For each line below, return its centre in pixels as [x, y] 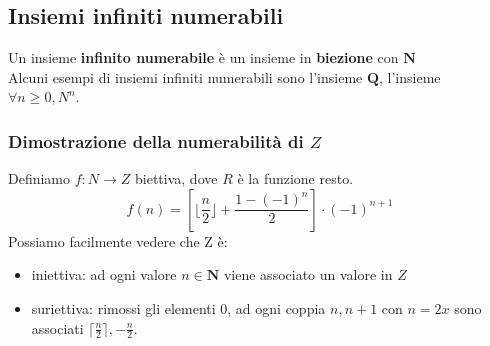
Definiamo [39, 178]
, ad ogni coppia [276, 307]
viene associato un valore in [308, 274]
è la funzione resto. [295, 178]
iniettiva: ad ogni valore [104, 274]
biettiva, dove [176, 178]
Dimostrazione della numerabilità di [156, 140]
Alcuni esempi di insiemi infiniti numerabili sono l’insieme [185, 76]
